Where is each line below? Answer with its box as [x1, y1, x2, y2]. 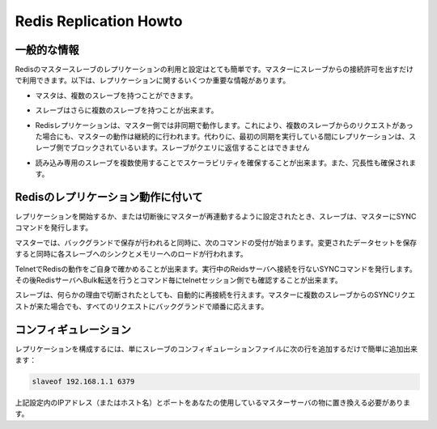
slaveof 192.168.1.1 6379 [32, 377, 135, 386]
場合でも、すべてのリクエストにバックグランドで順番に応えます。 [49, 301, 269, 311]
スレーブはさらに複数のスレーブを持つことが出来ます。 [35, 105, 218, 115]
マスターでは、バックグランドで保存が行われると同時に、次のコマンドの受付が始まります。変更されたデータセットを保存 [15, 237, 418, 247]
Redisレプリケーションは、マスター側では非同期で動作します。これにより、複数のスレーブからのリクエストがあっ [35, 120, 414, 130]
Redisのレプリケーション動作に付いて [15, 190, 203, 204]
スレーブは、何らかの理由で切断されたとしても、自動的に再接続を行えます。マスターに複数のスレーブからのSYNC [15, 290, 394, 299]
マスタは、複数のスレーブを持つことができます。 [35, 90, 197, 100]
